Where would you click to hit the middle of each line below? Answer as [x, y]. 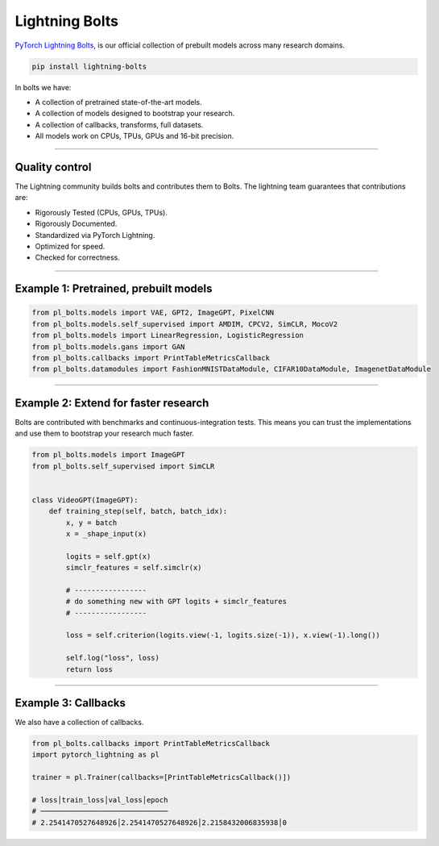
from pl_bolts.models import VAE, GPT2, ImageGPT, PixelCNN [153, 313]
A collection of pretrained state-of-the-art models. [118, 102]
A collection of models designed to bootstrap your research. [135, 114]
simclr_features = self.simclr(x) [134, 568]
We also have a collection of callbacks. [79, 723]
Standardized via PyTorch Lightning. [95, 235]
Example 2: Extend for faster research [112, 403]
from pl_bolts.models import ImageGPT [108, 455]
